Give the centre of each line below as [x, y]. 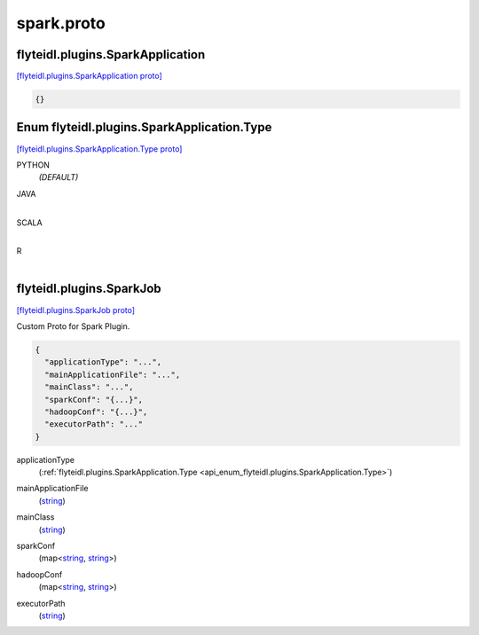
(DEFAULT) [59, 177]
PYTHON [33, 165]
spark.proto [61, 23]
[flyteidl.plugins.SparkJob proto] [76, 310]
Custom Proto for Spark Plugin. [73, 326]
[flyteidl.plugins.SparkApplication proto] [90, 76]
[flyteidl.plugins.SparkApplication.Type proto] [99, 149]
